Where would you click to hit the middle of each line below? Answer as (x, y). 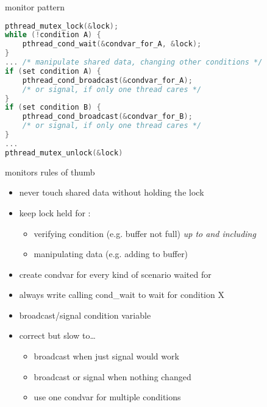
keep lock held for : (55, 212)
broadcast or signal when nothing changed (112, 376)
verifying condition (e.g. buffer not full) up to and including (145, 233)
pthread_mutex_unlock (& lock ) (64, 153)
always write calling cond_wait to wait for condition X (122, 295)
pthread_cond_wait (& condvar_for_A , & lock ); (112, 44)
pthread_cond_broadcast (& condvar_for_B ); (107, 117)
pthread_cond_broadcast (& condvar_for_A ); (107, 80)
